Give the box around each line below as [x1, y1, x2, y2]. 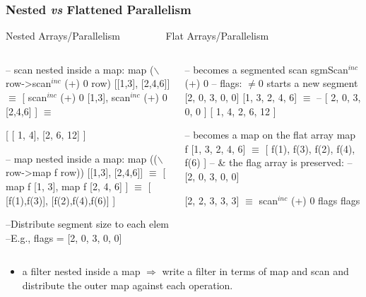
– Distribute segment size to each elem [6, 216, 170, 231]
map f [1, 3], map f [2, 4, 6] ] [6, 179, 129, 194]
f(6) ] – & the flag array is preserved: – [184, 155, 353, 170]
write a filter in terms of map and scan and [162, 264, 349, 279]
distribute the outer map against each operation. [22, 278, 233, 292]
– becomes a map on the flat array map [184, 127, 356, 142]
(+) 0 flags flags [290, 192, 360, 207]
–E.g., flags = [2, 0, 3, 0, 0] [6, 230, 122, 245]
